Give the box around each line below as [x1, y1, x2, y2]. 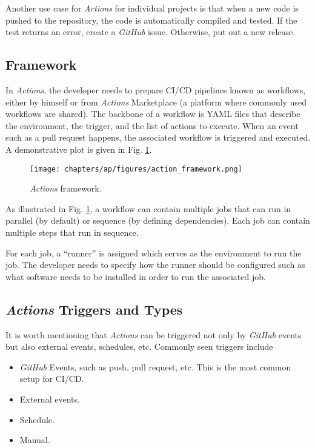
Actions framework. [30, 182, 102, 195]
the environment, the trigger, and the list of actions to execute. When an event [5, 119, 299, 132]
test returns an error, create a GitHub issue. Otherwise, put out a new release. [5, 25, 296, 38]
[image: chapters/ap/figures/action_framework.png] [30, 164, 242, 173]
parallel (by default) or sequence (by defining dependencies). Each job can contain [5, 214, 310, 227]
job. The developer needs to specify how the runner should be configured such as [5, 258, 305, 271]
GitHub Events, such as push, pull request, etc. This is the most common [19, 360, 291, 373]
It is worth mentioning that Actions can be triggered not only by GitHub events [5, 328, 302, 341]
